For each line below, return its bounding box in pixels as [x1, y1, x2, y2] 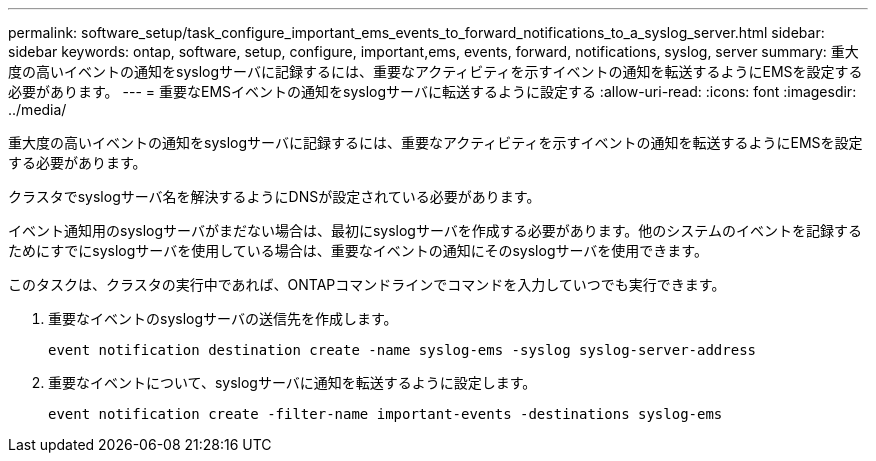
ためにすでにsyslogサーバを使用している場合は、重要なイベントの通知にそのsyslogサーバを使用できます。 [8, 242, 708, 259]
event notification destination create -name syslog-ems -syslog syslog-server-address [48, 342, 757, 358]
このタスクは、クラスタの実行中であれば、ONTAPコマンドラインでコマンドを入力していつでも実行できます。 [8, 276, 726, 293]
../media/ [8, 101, 67, 118]
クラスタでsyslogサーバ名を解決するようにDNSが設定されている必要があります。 [8, 188, 541, 205]
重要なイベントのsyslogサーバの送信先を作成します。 [48, 310, 398, 327]
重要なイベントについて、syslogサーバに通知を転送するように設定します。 [48, 374, 537, 391]
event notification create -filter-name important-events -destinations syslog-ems [48, 406, 723, 422]
